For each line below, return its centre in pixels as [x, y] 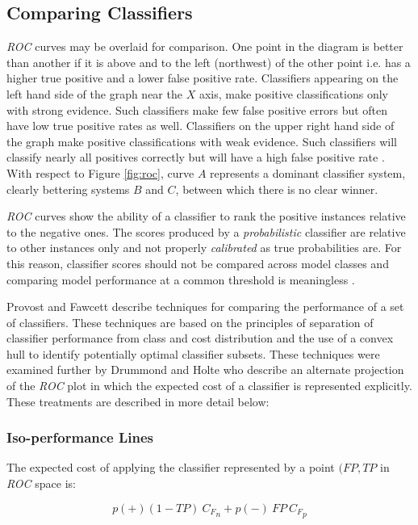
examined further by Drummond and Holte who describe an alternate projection [205, 370]
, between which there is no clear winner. [277, 189]
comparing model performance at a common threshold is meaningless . [181, 279]
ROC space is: [41, 483]
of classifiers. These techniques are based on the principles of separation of [190, 322]
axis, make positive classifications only [293, 93]
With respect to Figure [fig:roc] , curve [100, 172]
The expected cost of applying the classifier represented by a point [171, 467]
